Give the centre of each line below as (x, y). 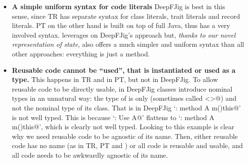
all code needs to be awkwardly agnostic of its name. (90, 155)
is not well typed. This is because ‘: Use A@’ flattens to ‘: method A (113, 117)
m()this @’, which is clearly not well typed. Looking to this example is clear (123, 127)
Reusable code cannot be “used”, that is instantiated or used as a (124, 70)
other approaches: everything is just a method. (81, 53)
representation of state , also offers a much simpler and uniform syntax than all (128, 44)
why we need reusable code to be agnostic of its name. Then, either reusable (125, 136)
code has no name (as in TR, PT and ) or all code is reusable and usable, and (127, 145)
